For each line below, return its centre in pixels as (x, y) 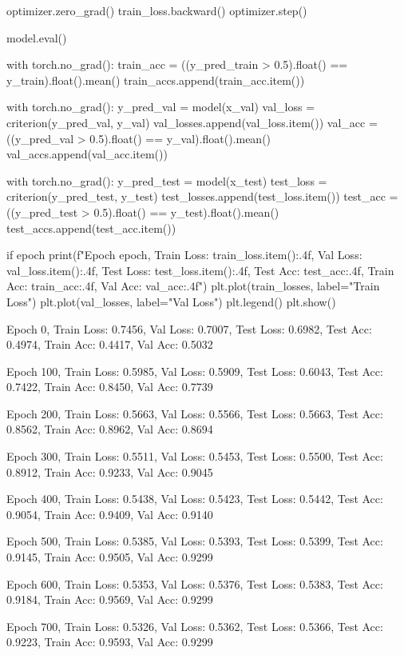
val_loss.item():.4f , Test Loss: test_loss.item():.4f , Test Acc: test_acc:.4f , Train (200, 270)
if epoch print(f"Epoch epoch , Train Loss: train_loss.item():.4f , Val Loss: (184, 255)
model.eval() (37, 37)
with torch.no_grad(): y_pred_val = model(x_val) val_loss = (161, 107)
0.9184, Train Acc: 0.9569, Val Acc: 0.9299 (110, 599)
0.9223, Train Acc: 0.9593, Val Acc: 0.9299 (110, 642)
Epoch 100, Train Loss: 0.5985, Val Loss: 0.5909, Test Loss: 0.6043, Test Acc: (195, 371)
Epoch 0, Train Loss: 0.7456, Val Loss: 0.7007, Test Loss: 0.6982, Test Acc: (189, 328)
